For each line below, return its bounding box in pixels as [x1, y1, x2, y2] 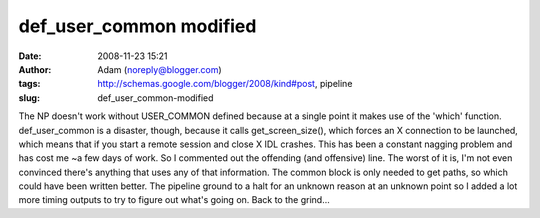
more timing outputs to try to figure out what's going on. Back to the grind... [18, 194, 330, 206]
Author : [18, 63, 52, 75]
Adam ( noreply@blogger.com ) [97, 63, 222, 75]
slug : [18, 91, 40, 104]
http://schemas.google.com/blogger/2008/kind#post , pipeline [97, 78, 353, 90]
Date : [18, 50, 42, 62]
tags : [18, 78, 41, 90]
